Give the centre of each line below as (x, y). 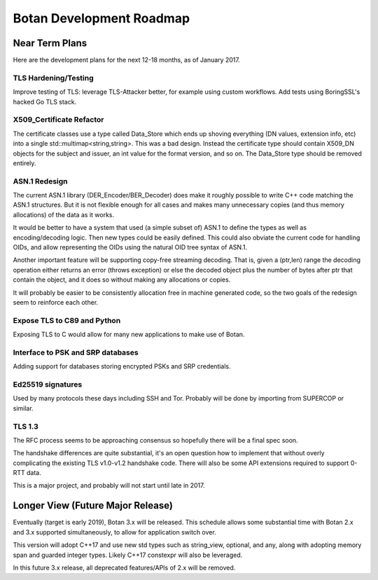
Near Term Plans (50, 43)
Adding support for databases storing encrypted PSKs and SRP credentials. (122, 366)
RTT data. (27, 473)
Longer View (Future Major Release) (93, 505)
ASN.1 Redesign (40, 181)
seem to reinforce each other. (56, 302)
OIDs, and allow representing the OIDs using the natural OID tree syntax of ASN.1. (130, 247)
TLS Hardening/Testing (53, 78)
